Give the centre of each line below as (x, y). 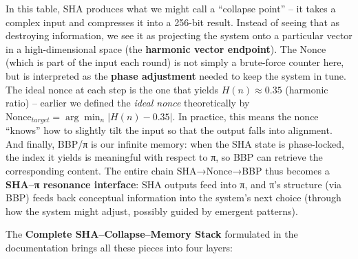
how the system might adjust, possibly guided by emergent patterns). (152, 211)
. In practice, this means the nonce (245, 116)
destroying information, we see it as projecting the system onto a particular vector (179, 35)
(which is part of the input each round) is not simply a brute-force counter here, (175, 62)
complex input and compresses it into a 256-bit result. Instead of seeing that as (173, 22)
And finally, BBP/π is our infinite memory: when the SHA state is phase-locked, (175, 143)
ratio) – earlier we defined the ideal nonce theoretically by (128, 103)
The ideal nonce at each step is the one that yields (112, 89)
